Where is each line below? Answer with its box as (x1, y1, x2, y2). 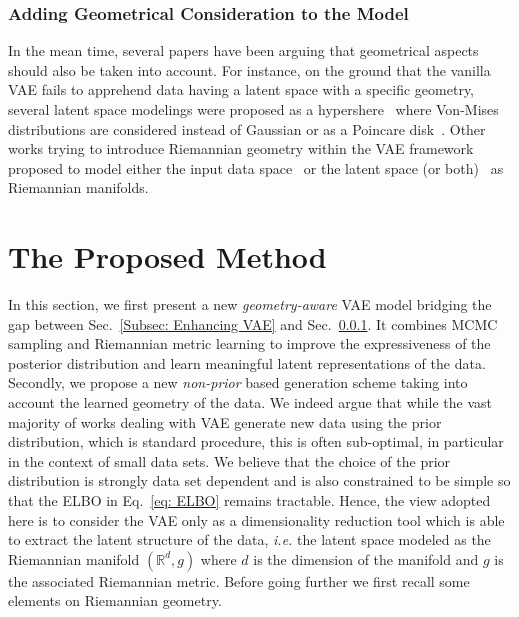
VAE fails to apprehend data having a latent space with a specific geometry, (8, 79, 475, 100)
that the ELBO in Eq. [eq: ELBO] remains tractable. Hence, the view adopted (8, 490, 491, 511)
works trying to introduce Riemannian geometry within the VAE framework (8, 138, 474, 159)
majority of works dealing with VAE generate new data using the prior (8, 411, 442, 432)
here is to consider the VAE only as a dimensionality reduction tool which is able (8, 509, 505, 530)
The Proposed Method (8, 236, 327, 277)
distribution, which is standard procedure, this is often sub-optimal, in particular (8, 431, 504, 452)
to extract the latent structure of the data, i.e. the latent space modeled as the (8, 529, 491, 550)
